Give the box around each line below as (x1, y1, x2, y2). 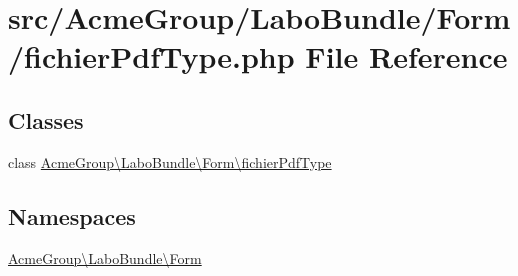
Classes (8, 104, 84, 135)
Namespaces (8, 200, 136, 231)
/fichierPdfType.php (8, 36, 295, 77)
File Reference (305, 36, 508, 77)
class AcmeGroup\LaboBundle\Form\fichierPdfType (8, 151, 332, 172)
